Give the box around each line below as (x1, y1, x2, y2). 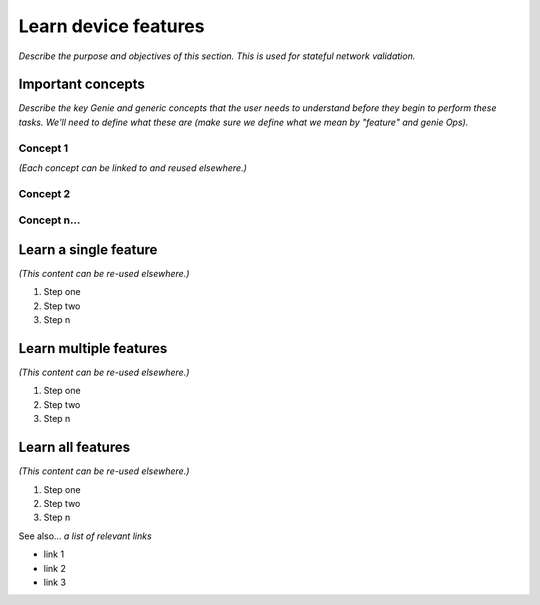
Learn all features (18, 439, 130, 456)
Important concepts (18, 76, 145, 93)
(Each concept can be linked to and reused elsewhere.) (18, 161, 247, 174)
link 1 (43, 548, 65, 560)
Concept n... (18, 213, 81, 227)
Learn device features (18, 15, 205, 37)
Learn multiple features (18, 340, 168, 357)
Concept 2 (18, 186, 71, 200)
